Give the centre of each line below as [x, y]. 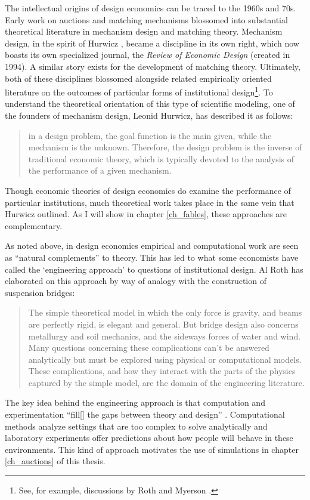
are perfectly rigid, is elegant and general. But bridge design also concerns [163, 324]
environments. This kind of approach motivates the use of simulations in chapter [152, 449]
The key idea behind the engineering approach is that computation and [135, 402]
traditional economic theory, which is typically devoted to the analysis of [161, 158]
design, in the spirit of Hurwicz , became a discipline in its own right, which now [152, 43]
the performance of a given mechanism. [100, 170]
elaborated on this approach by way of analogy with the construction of [136, 281]
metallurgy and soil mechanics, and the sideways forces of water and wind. [165, 336]
